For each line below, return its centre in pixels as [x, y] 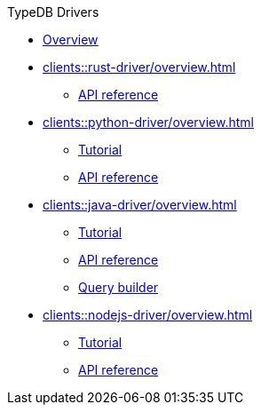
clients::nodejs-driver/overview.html [148, 315]
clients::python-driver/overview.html [148, 122]
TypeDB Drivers [53, 12]
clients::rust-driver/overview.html [139, 67]
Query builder [119, 287]
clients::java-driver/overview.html [140, 205]
